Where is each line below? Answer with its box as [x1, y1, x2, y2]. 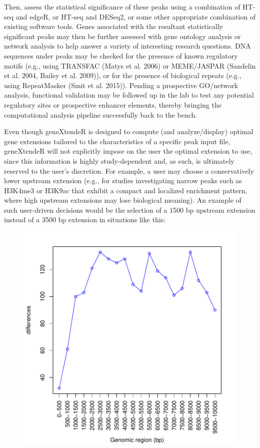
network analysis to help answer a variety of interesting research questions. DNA [4, 41, 251, 51]
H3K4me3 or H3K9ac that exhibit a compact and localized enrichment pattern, [4, 185, 247, 195]
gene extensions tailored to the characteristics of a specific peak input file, [4, 136, 230, 146]
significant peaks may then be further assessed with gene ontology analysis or [4, 31, 241, 41]
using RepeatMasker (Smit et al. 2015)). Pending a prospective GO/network [4, 80, 238, 90]
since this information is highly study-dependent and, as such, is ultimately [4, 155, 234, 166]
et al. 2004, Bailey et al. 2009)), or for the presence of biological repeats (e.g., [4, 70, 241, 81]
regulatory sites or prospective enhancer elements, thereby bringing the [4, 99, 221, 110]
